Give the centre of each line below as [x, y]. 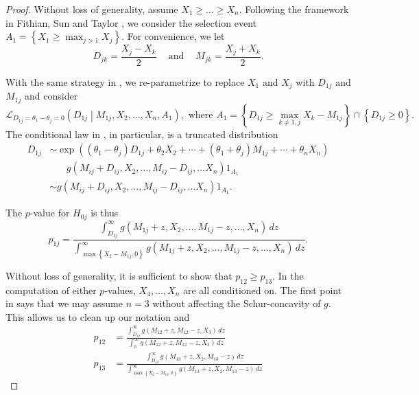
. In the [288, 275]
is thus [105, 213]
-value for [50, 213]
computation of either [51, 290]
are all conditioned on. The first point [263, 290]
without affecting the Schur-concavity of [237, 303]
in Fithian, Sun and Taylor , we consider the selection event [131, 22]
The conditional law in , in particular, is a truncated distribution [142, 134]
